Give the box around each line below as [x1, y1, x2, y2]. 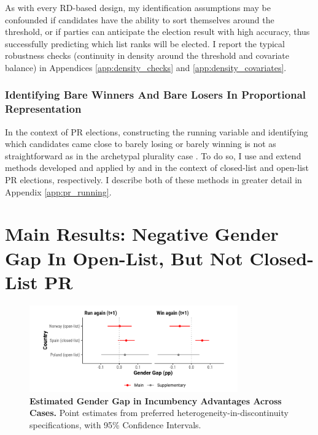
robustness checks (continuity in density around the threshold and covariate [5, 49, 290, 62]
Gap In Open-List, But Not [5, 245, 243, 270]
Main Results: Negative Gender [5, 221, 279, 246]
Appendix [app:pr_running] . [5, 185, 112, 198]
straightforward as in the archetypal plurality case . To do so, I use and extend [5, 149, 301, 162]
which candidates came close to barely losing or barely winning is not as [5, 137, 276, 150]
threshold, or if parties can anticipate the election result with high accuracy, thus [5, 25, 310, 38]
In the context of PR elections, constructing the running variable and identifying [5, 125, 308, 138]
